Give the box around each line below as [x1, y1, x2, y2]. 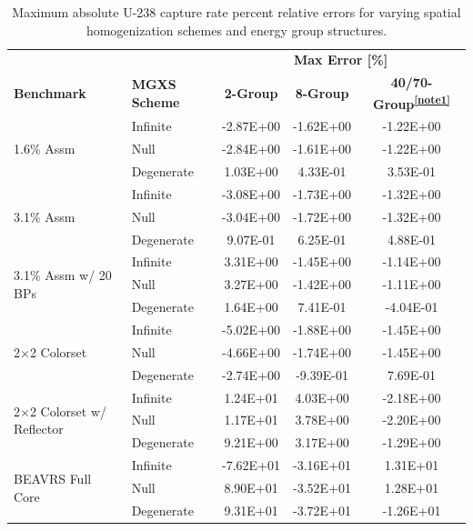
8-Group [295, 83, 349, 102]
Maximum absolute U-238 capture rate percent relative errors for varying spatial [12, 3, 461, 21]
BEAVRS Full [14, 469, 92, 488]
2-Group [224, 83, 278, 102]
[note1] [414, 91, 450, 106]
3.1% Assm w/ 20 [14, 265, 112, 285]
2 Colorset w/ [29, 401, 107, 420]
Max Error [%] [293, 50, 388, 69]
